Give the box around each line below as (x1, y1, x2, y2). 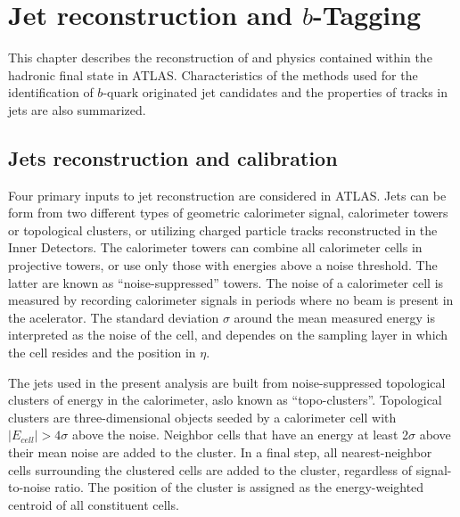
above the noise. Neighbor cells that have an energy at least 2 (71, 425, 408, 444)
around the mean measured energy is (234, 308, 436, 326)
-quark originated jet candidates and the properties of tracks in (103, 83, 448, 102)
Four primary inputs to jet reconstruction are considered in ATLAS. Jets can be (8, 185, 447, 204)
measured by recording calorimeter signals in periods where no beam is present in (8, 291, 454, 309)
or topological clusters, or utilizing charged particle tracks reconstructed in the (8, 220, 438, 239)
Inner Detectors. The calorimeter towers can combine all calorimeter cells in (8, 238, 423, 257)
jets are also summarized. (8, 100, 146, 119)
